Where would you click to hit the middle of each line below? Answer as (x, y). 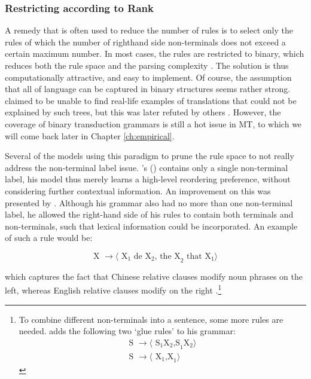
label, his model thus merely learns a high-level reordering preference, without (148, 179)
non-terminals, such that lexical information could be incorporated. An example (151, 226)
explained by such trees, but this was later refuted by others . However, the (143, 112)
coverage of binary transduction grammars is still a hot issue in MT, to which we (153, 123)
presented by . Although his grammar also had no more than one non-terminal (149, 202)
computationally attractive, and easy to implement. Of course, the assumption (148, 77)
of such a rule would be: (49, 238)
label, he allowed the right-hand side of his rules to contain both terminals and (149, 214)
